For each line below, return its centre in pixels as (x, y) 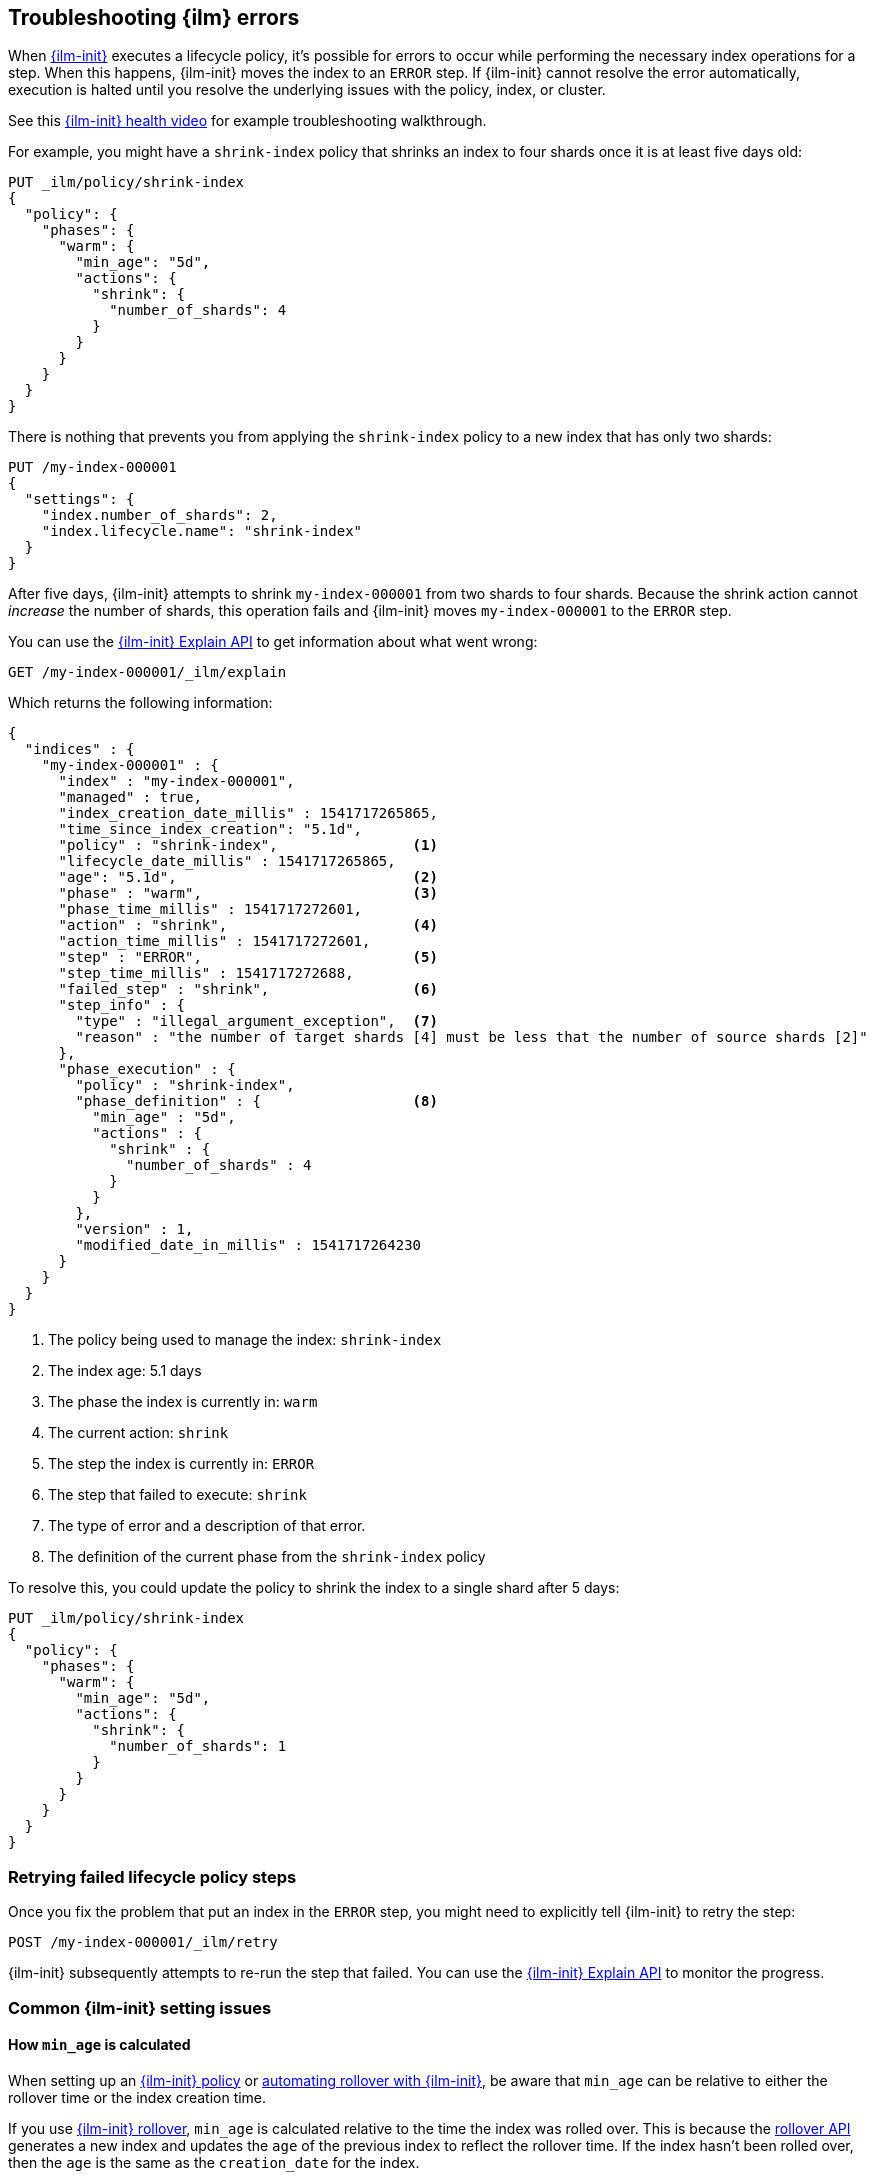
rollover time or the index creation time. (137, 2097)
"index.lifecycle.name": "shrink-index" (202, 531)
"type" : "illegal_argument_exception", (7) (256, 1021)
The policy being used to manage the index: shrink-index (245, 1340)
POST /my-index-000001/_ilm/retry (143, 1942)
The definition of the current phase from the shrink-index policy (267, 1557)
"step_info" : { (122, 1005)
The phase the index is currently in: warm (183, 1402)
